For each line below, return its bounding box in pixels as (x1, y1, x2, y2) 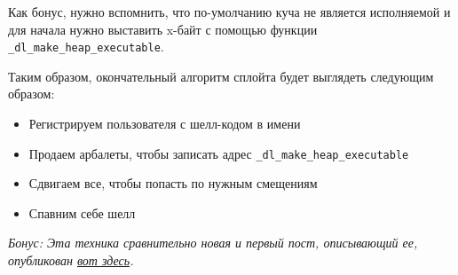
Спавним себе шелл (28, 203, 136, 222)
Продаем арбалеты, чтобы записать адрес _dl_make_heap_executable (28, 144, 409, 162)
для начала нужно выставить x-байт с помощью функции (8, 20, 318, 38)
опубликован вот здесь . (8, 251, 134, 270)
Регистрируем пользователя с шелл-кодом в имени (28, 114, 301, 133)
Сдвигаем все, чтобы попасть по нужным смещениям (28, 174, 318, 192)
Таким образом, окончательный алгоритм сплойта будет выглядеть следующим (8, 67, 434, 85)
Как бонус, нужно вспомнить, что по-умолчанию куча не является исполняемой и (8, 3, 451, 20)
